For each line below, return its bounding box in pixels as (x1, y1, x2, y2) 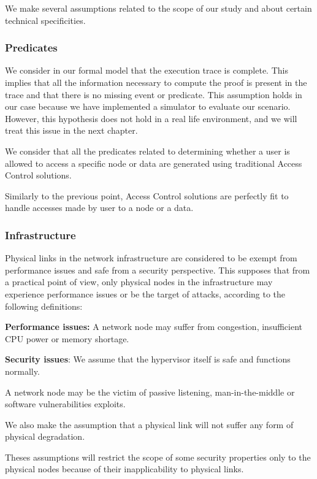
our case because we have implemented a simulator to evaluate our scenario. (5, 100, 291, 113)
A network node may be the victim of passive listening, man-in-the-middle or (5, 385, 295, 398)
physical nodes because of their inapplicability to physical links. (5, 462, 244, 475)
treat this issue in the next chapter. (5, 124, 138, 137)
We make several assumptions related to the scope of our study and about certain (5, 2, 312, 14)
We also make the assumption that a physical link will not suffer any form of (5, 418, 294, 431)
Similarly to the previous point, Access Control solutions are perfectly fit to (5, 189, 289, 202)
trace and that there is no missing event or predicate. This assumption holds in (5, 88, 302, 101)
